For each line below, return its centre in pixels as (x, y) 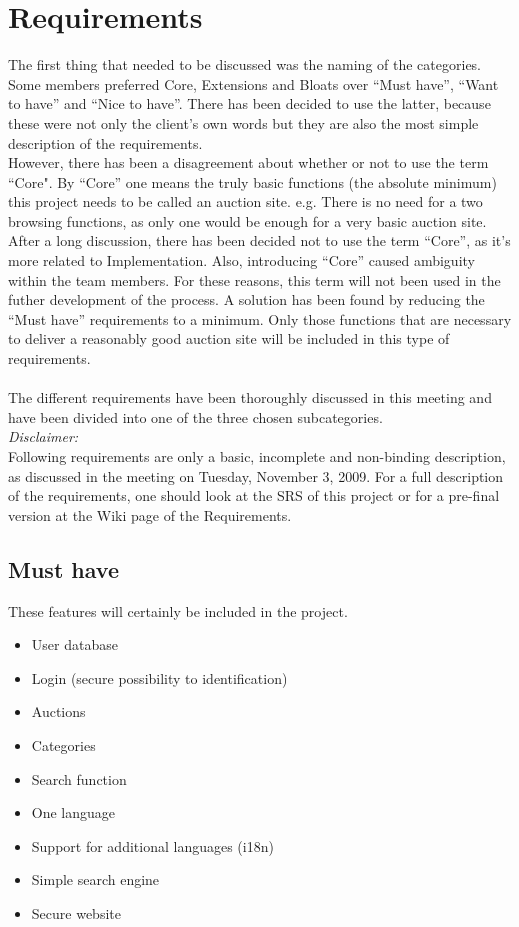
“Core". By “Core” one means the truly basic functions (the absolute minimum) (252, 181)
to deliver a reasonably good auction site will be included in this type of (229, 338)
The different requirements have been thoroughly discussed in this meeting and (250, 397)
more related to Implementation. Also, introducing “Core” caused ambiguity (241, 260)
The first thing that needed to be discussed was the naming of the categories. (245, 64)
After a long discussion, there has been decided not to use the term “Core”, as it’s (259, 240)
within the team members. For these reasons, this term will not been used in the (254, 279)
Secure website (76, 912)
